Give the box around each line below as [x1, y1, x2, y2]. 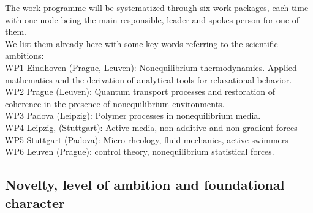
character [5, 193, 66, 212]
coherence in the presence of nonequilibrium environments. [5, 97, 225, 110]
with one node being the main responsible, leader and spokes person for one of [5, 13, 300, 26]
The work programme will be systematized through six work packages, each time [5, 1, 309, 13]
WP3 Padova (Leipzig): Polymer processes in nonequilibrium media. [5, 109, 261, 122]
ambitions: [5, 49, 44, 62]
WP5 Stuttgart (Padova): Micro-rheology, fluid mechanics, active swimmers [5, 133, 288, 146]
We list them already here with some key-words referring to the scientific [5, 37, 278, 50]
